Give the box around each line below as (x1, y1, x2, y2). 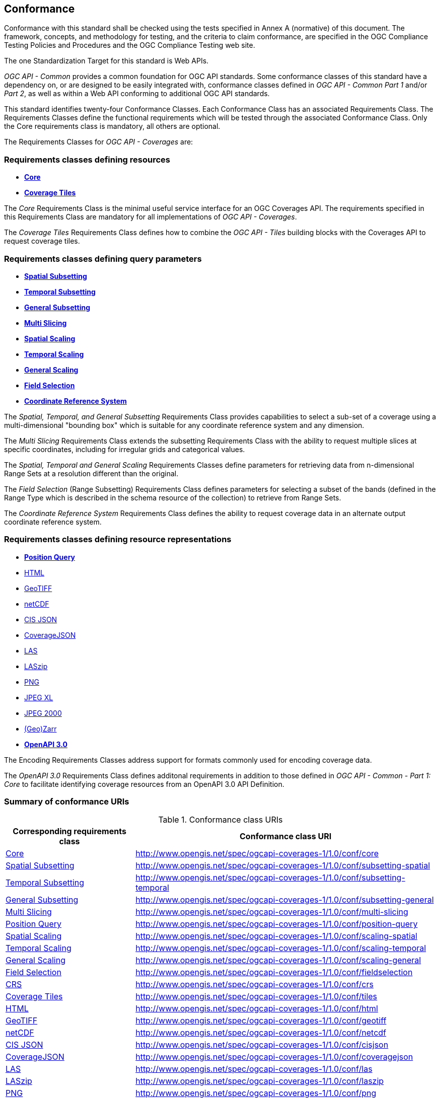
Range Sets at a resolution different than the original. (4, 469, 179, 478)
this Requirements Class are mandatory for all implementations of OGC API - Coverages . (4, 212, 297, 222)
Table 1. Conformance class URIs (158, 815, 283, 825)
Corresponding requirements (13, 826, 126, 837)
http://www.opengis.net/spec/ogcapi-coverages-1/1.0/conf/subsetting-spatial (135, 860, 430, 871)
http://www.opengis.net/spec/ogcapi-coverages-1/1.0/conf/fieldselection (135, 967, 413, 978)
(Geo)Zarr (24, 724, 57, 733)
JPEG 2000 (24, 708, 62, 717)
